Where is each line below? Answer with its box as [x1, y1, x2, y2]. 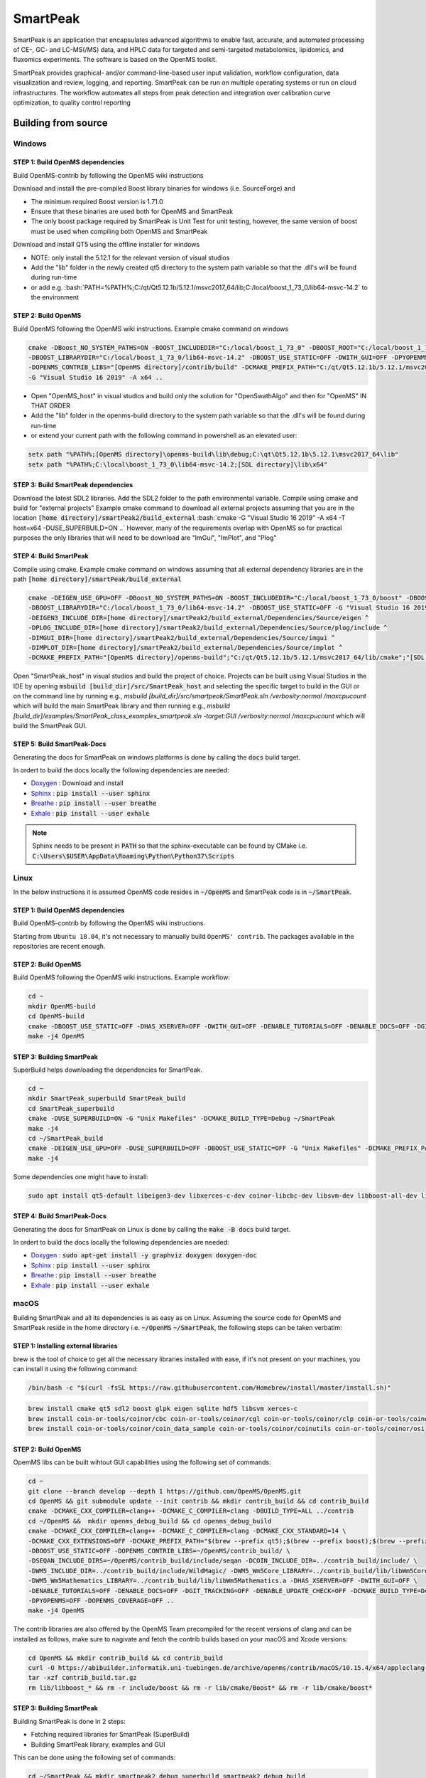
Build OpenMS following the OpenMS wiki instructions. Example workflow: [13, 973, 231, 981]
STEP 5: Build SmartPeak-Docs [13, 740, 106, 748]
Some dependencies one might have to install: [13, 1172, 148, 1181]
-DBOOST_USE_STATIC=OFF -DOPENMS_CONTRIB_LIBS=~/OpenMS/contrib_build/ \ [28, 1547, 290, 1555]
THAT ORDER [31, 402, 71, 410]
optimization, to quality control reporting [13, 98, 131, 107]
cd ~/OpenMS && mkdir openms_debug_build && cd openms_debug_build [28, 1517, 272, 1525]
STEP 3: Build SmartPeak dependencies [13, 481, 133, 489]
